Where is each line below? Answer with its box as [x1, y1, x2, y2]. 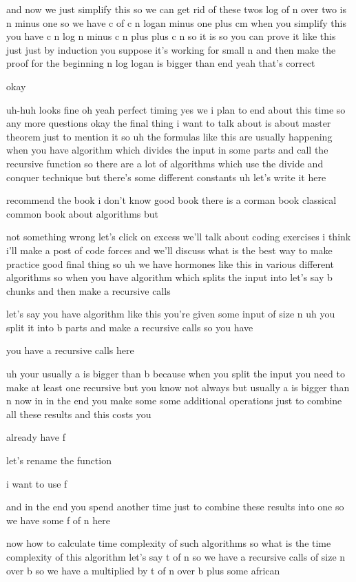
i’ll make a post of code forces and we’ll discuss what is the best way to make [6, 242, 333, 257]
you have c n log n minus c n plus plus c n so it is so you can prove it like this [6, 29, 336, 43]
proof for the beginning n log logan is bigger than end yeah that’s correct [6, 56, 315, 70]
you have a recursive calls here [6, 343, 134, 357]
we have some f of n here [6, 512, 110, 527]
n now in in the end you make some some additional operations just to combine [6, 393, 342, 408]
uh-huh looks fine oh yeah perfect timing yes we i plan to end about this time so [6, 102, 346, 116]
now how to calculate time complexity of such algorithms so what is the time [6, 536, 331, 550]
